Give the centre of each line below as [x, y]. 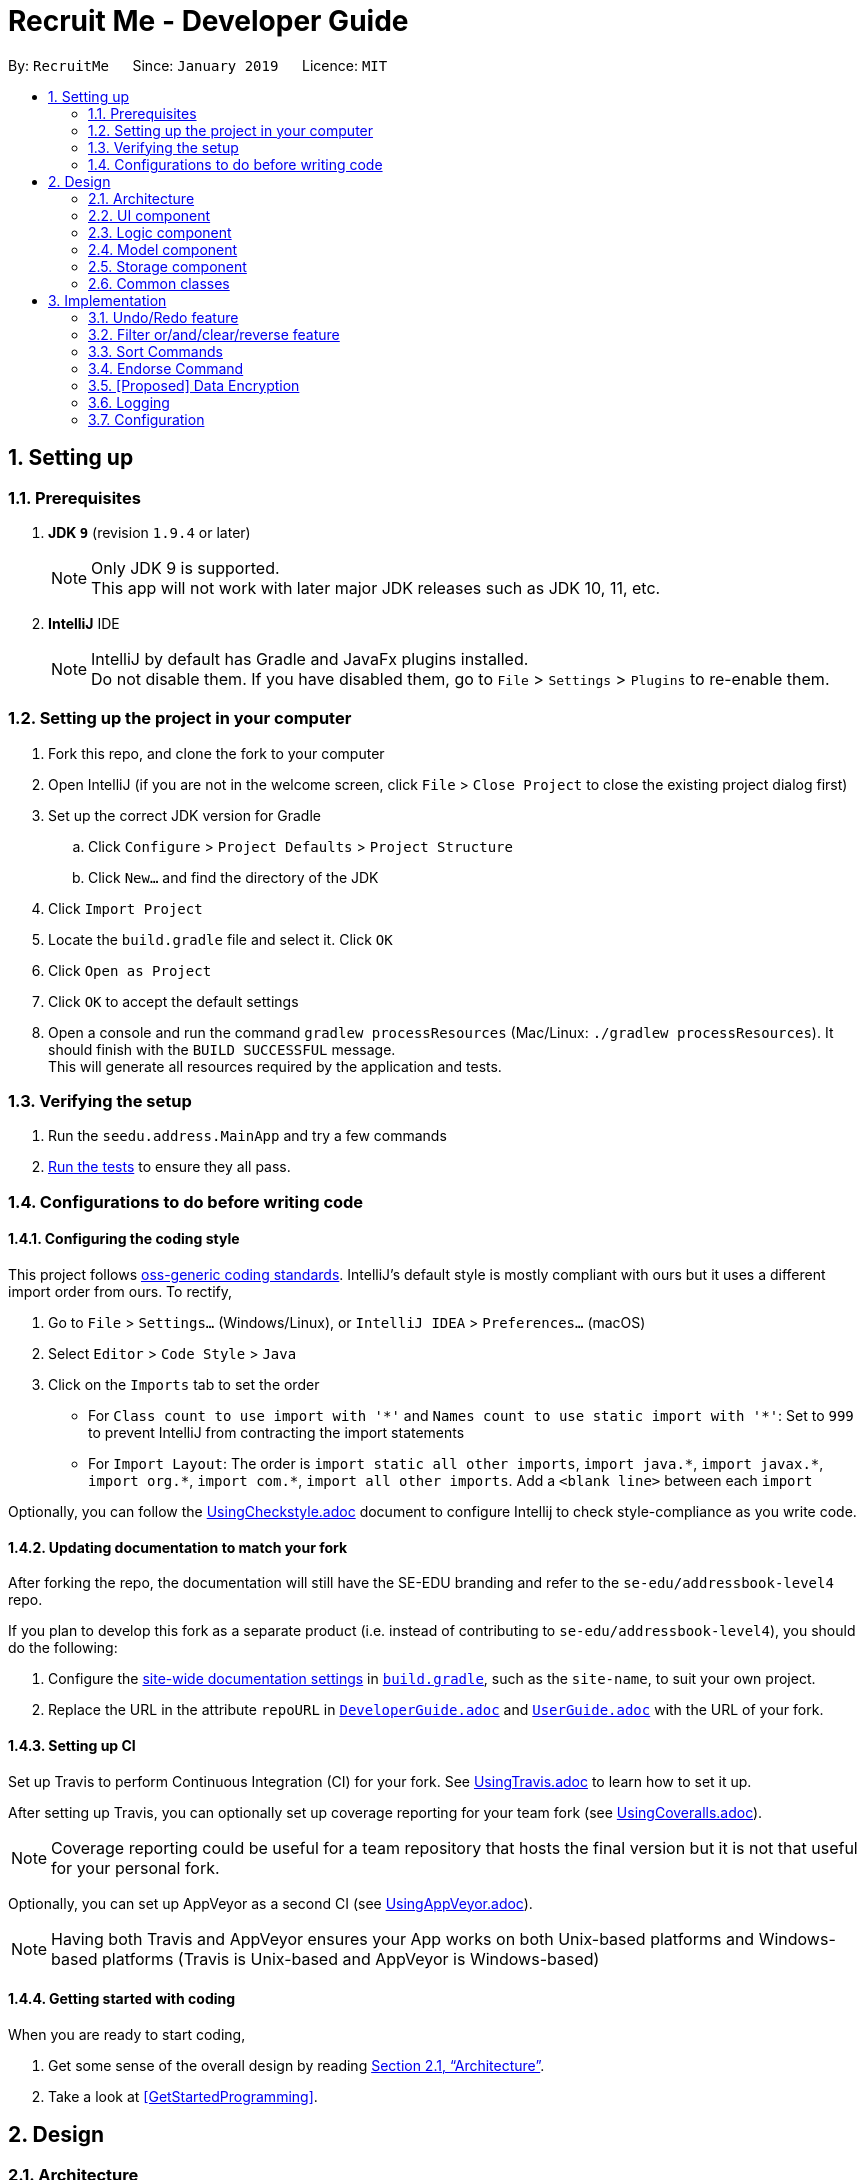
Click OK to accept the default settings [173, 1001]
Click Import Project [125, 908]
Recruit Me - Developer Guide [208, 21]
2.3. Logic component [160, 232]
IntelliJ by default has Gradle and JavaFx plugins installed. [310, 658]
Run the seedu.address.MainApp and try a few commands [247, 1136]
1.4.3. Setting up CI [72, 1745]
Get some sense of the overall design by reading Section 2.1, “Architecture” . [296, 2065]
